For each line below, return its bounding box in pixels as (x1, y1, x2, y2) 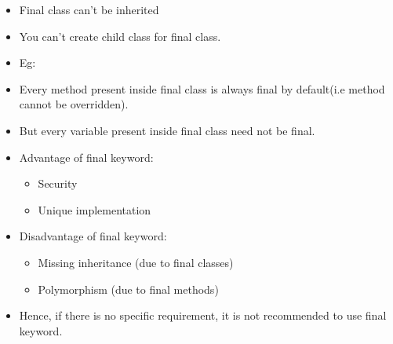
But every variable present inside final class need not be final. (19, 122, 315, 138)
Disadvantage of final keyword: (19, 228, 167, 244)
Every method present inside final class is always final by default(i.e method (19, 80, 385, 97)
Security (38, 175, 78, 192)
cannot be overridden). (19, 96, 129, 112)
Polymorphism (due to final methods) (38, 280, 219, 297)
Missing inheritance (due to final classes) (38, 254, 234, 270)
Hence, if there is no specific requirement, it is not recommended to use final (19, 307, 387, 324)
